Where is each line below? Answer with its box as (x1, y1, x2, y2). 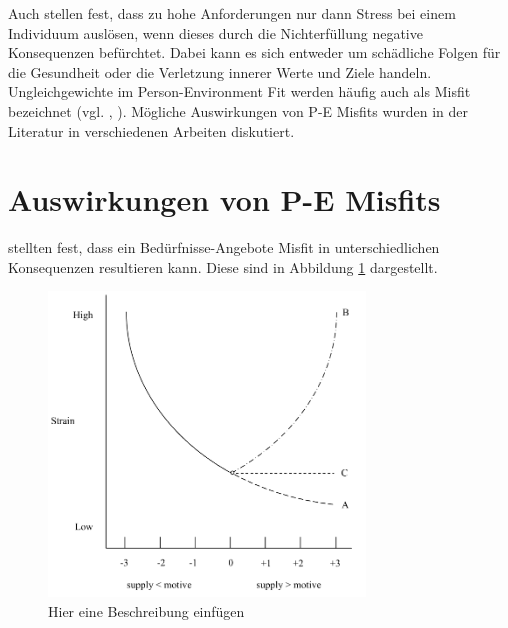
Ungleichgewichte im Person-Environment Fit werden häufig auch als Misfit (8, 81, 471, 102)
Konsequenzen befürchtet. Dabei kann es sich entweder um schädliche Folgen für (8, 42, 501, 63)
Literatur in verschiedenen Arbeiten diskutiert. (8, 120, 295, 141)
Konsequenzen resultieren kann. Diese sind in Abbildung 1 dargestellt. (8, 256, 438, 277)
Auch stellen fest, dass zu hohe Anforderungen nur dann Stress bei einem (8, 3, 456, 23)
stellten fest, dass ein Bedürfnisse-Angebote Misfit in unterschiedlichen (8, 237, 440, 258)
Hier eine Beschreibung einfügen (48, 600, 245, 621)
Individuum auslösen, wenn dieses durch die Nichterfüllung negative (8, 22, 423, 43)
